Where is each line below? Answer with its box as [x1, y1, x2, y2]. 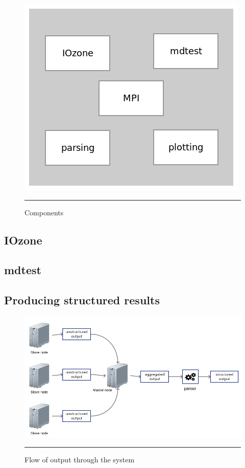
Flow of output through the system [24, 454, 135, 465]
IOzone [4, 232, 42, 248]
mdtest [4, 262, 41, 278]
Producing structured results [4, 292, 160, 308]
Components [24, 207, 64, 217]
